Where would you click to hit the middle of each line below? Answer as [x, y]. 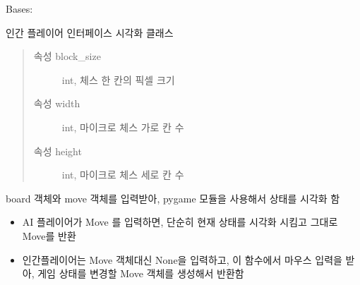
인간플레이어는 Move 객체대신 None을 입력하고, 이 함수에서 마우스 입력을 [182, 259]
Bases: [19, 8]
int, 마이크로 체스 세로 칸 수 [123, 175]
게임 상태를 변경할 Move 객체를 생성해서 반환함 [141, 273]
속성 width [57, 103]
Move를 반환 [49, 235]
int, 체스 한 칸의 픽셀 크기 [118, 79]
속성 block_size [67, 56]
